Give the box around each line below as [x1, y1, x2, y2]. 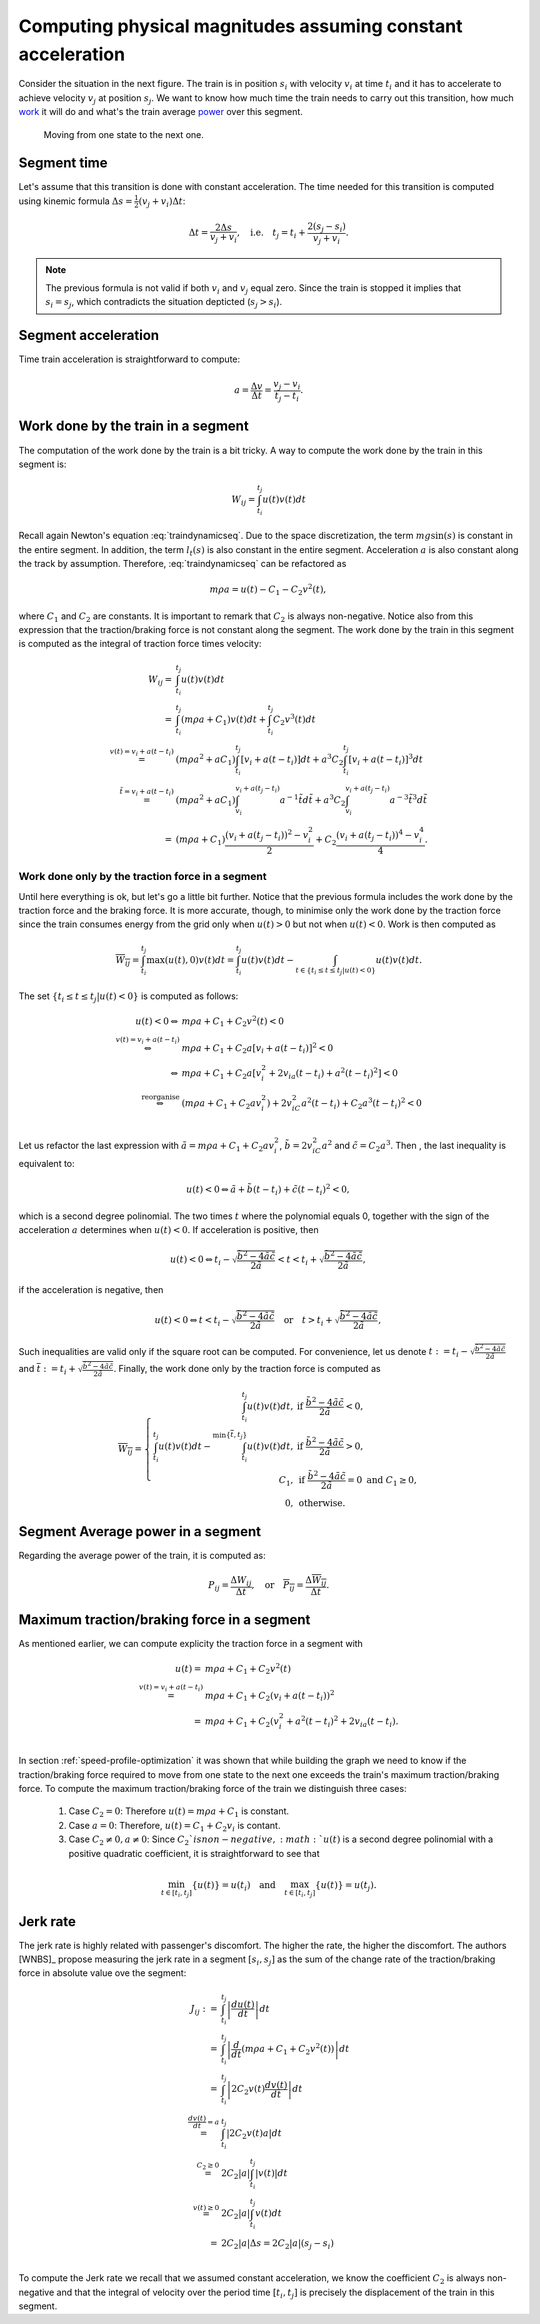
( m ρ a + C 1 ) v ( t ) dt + [180, 714, 267, 727]
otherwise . [298, 1498, 346, 1509]
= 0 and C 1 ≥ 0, [346, 1475, 417, 1489]
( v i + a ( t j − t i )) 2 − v [225, 827, 309, 843]
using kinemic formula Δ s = [18, 195, 133, 207]
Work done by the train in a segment [18, 418, 249, 435]
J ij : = [190, 2003, 218, 2017]
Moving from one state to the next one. [43, 128, 204, 140]
